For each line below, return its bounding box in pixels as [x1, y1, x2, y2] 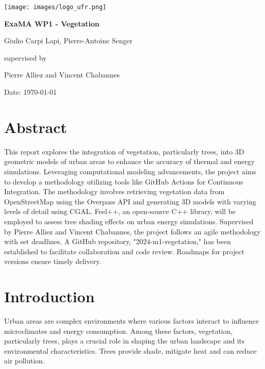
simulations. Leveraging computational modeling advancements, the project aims [4, 166, 256, 176]
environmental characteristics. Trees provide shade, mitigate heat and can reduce [4, 345, 257, 356]
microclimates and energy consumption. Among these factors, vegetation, [4, 325, 233, 336]
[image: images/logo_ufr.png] [4, 4, 107, 11]
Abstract [4, 116, 67, 137]
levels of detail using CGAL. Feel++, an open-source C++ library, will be [4, 206, 236, 217]
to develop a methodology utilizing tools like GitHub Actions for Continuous [4, 176, 244, 187]
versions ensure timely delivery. [4, 256, 101, 267]
